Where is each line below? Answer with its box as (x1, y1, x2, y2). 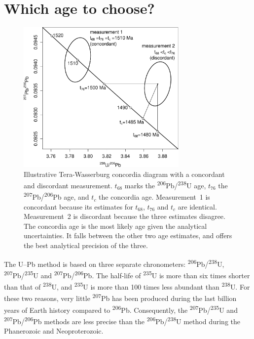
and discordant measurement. (24, 180, 112, 190)
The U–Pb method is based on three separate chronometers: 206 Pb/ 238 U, (4, 257, 224, 269)
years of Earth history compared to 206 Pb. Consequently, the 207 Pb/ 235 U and (4, 303, 238, 315)
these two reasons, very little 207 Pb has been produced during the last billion (4, 292, 237, 303)
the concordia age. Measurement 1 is (99, 192, 210, 202)
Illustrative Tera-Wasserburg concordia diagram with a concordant (24, 169, 225, 179)
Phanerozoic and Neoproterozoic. (4, 326, 104, 336)
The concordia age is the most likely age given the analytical (24, 220, 207, 231)
